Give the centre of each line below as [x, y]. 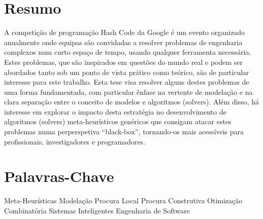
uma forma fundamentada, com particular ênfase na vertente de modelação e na [128, 92]
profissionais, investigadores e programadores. [75, 141]
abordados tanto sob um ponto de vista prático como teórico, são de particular [127, 72]
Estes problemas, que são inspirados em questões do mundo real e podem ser [123, 62]
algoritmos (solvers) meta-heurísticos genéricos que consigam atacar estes [118, 121]
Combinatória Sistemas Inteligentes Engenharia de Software [97, 210]
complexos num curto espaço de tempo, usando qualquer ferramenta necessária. [128, 52]
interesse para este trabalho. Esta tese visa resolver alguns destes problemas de [127, 82]
